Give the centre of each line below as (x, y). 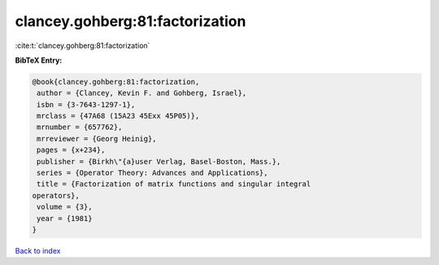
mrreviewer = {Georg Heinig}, (97, 139)
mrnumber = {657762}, (80, 127)
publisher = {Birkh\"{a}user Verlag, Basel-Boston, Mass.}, (159, 161)
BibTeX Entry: (39, 60)
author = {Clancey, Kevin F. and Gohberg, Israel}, (142, 93)
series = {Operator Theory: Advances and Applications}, (152, 173)
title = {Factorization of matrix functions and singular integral (174, 184)
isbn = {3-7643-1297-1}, (86, 104)
